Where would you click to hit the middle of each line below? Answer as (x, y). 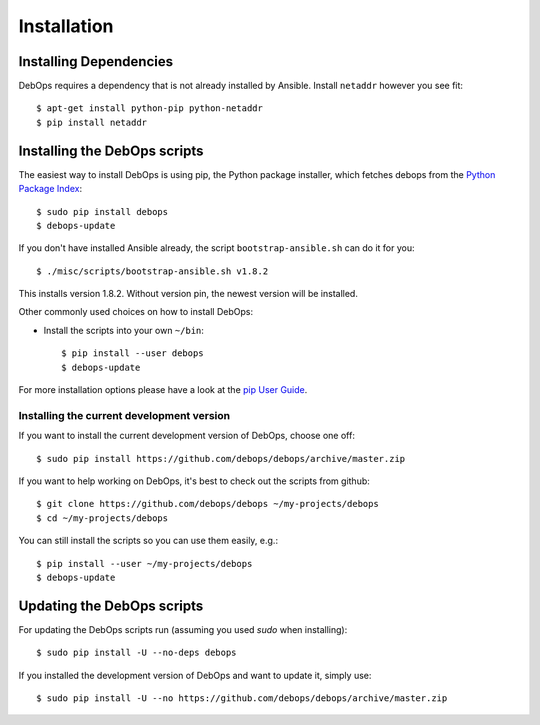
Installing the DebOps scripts (111, 150)
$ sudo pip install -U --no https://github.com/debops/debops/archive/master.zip (242, 698)
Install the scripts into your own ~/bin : (124, 330)
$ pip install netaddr (92, 122)
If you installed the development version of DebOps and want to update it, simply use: (195, 675)
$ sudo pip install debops (102, 211)
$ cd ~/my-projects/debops (102, 518)
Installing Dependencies (96, 61)
